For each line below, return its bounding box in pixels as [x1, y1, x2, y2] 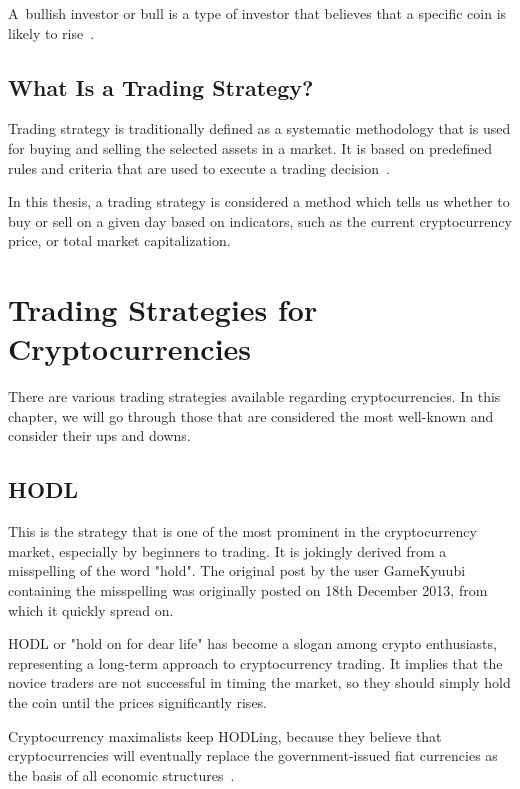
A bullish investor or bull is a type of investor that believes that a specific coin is [8, 3, 507, 23]
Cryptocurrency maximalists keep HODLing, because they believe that [8, 725, 442, 746]
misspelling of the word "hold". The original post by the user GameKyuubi [8, 560, 466, 581]
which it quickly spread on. [8, 599, 174, 620]
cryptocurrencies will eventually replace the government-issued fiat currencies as [8, 745, 498, 766]
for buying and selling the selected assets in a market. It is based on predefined [8, 137, 493, 158]
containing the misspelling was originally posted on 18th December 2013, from [8, 580, 488, 601]
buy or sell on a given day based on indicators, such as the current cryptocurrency [8, 210, 512, 231]
